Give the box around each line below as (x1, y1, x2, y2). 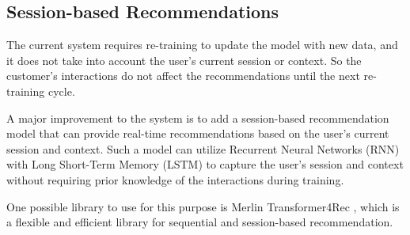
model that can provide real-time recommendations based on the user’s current (6, 125, 389, 142)
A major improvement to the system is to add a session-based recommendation (6, 109, 389, 126)
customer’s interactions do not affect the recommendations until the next (6, 67, 360, 84)
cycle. (47, 82, 75, 99)
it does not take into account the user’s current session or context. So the (6, 51, 362, 68)
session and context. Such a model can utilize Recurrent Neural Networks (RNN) (6, 140, 400, 157)
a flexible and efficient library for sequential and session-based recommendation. (6, 214, 393, 230)
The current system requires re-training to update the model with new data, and (6, 36, 398, 53)
